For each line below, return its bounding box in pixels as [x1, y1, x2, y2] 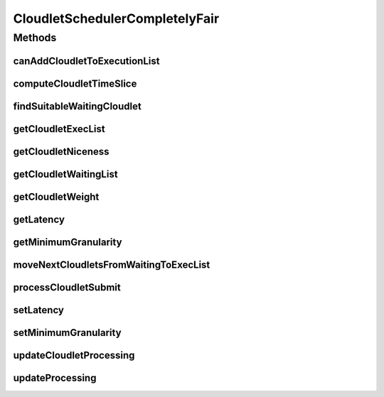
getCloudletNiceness [13, 146, 110, 158]
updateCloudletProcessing [13, 349, 135, 361]
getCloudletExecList [13, 123, 106, 135]
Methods [13, 31, 57, 44]
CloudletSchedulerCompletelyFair [13, 11, 220, 26]
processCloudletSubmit [13, 281, 121, 293]
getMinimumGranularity [13, 236, 122, 248]
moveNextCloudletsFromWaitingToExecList [13, 259, 210, 271]
